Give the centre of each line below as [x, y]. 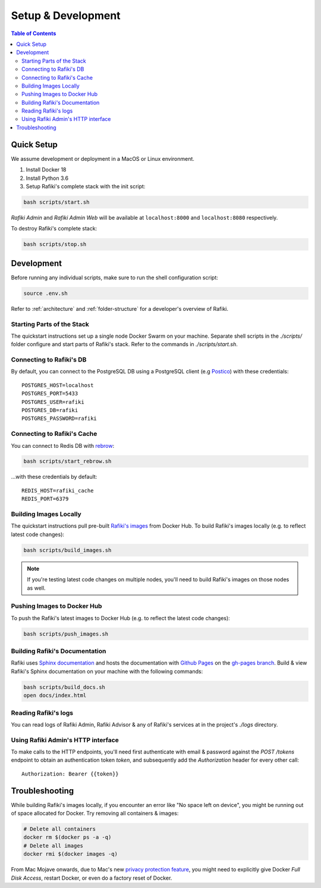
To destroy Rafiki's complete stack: [54, 229]
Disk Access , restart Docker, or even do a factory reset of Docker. [92, 878]
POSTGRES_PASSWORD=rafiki [59, 419]
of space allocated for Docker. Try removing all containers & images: [95, 814]
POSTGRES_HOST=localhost [58, 385]
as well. [36, 588]
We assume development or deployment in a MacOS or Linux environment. [103, 158]
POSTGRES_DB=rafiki [50, 410]
